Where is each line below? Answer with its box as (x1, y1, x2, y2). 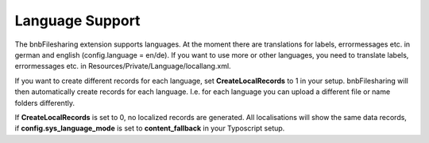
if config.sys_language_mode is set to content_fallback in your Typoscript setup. (14, 123, 285, 134)
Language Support (14, 12, 141, 29)
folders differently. (14, 98, 75, 107)
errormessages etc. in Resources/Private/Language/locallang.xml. (14, 62, 231, 71)
